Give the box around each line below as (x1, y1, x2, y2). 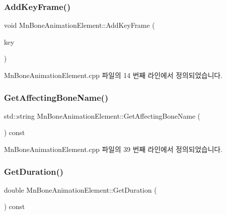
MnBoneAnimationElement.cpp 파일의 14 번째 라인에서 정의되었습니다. (4, 70, 223, 80)
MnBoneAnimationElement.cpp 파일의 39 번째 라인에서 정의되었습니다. (4, 144, 223, 154)
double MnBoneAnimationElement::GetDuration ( (4, 184, 157, 195)
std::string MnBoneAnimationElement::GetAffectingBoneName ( (4, 110, 201, 121)
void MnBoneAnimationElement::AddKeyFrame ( (4, 20, 155, 30)
